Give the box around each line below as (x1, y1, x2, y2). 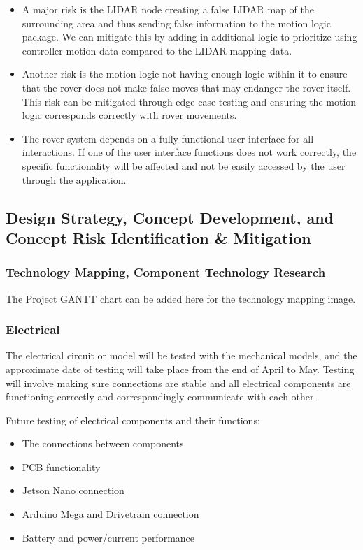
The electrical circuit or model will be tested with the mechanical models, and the (6, 348, 357, 363)
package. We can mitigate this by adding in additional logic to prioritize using (22, 29, 357, 44)
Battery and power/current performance (22, 530, 195, 544)
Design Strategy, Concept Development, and (6, 206, 334, 228)
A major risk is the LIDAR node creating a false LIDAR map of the (22, 2, 314, 16)
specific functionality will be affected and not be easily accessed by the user (22, 158, 346, 173)
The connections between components (22, 436, 184, 451)
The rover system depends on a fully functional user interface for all (22, 131, 314, 145)
